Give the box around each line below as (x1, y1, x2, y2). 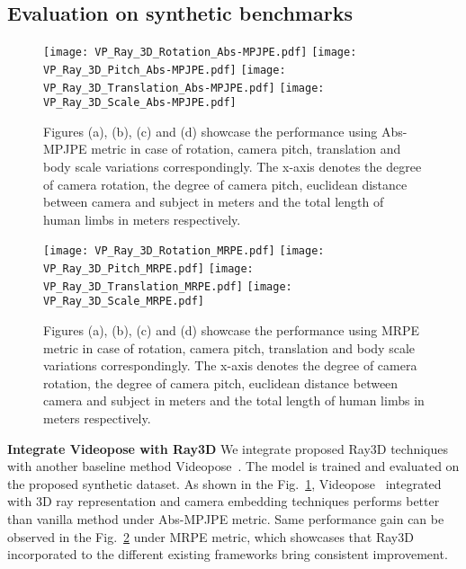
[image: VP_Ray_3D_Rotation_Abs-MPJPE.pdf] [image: (43, 46, 357, 59)
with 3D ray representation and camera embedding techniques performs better (7, 492, 440, 511)
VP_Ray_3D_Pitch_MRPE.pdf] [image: (43, 262, 254, 276)
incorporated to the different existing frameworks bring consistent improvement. (7, 545, 448, 564)
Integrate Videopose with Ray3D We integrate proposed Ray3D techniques (7, 439, 448, 458)
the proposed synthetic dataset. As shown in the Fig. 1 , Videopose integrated (7, 474, 442, 493)
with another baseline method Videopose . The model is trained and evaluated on (7, 457, 460, 476)
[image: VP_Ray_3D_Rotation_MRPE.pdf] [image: (43, 244, 325, 258)
